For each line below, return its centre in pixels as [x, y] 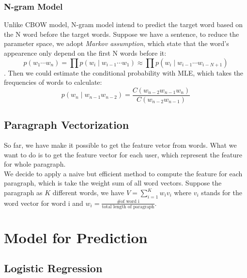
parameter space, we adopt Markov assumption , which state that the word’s [116, 43]
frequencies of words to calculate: [53, 82]
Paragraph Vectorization [67, 125]
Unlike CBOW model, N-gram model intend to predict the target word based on [123, 24]
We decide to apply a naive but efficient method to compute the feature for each [123, 173]
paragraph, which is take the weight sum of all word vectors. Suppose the [113, 183]
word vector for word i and [44, 203]
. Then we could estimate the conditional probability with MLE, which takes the [124, 72]
